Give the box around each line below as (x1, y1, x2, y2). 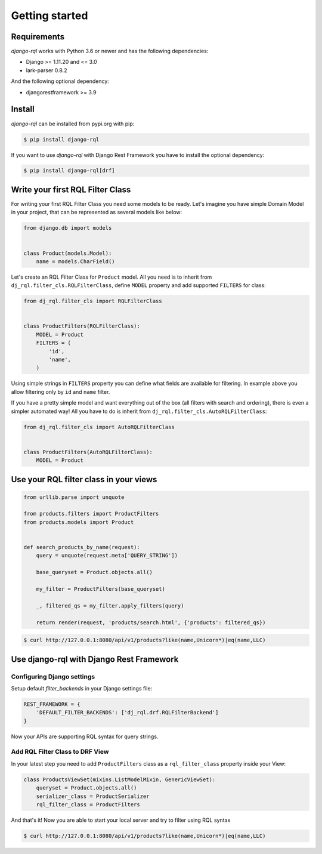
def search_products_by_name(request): (23, 544, 140, 551)
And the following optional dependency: (11, 78, 110, 85)
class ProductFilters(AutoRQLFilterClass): (23, 448, 153, 455)
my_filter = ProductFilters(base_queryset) (36, 585, 165, 592)
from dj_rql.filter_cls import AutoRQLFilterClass (23, 424, 175, 430)
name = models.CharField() (36, 258, 116, 265)
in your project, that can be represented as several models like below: (11, 209, 182, 216)
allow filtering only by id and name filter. (11, 388, 110, 395)
